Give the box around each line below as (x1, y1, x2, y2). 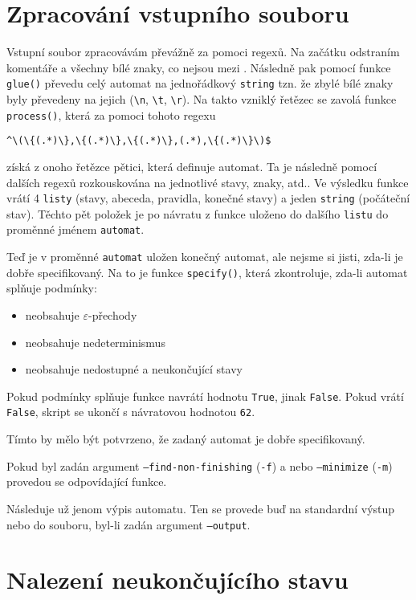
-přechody (88, 307, 137, 323)
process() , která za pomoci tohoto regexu (6, 106, 216, 123)
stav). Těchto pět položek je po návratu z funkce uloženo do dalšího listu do (6, 205, 389, 222)
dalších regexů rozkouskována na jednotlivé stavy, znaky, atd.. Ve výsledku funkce (6, 173, 409, 190)
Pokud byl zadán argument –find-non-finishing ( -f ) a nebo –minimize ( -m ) (6, 457, 393, 474)
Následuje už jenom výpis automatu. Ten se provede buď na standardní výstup (6, 500, 395, 516)
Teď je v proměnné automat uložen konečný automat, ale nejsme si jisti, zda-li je (6, 248, 403, 265)
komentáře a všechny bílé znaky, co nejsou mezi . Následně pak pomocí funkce (6, 59, 391, 76)
